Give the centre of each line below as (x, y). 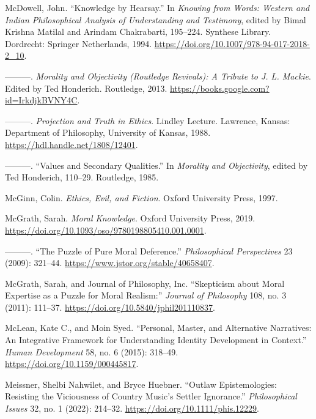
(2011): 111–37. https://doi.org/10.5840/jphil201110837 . (110, 307)
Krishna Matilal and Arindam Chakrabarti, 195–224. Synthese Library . (138, 32)
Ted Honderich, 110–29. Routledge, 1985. (82, 177)
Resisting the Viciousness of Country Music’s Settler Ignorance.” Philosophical (151, 396)
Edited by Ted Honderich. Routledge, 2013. (86, 88)
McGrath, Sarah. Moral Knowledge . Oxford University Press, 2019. (130, 218)
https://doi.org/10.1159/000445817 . (72, 364)
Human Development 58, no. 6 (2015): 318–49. (92, 351)
